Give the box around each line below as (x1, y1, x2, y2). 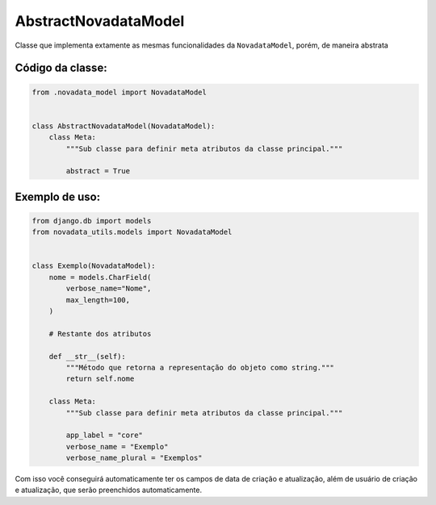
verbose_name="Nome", (65, 284, 152, 294)
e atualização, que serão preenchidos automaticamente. (15, 485, 202, 495)
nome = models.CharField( (48, 273, 152, 282)
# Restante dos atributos (48, 329, 152, 338)
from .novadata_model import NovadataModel (31, 87, 208, 97)
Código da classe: (15, 61, 108, 75)
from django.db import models (31, 216, 152, 225)
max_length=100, (65, 295, 131, 304)
